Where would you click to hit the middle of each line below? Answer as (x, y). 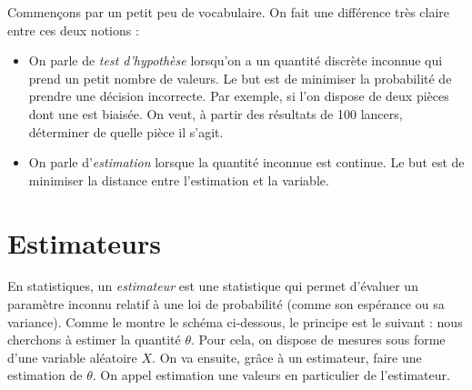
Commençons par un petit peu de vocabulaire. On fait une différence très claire (229, 12)
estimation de (45, 375)
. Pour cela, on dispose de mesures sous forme (318, 340)
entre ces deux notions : (73, 30)
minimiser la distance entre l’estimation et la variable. (179, 180)
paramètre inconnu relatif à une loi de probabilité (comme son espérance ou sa (226, 304)
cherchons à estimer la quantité (94, 340)
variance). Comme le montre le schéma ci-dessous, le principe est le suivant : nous (235, 321)
